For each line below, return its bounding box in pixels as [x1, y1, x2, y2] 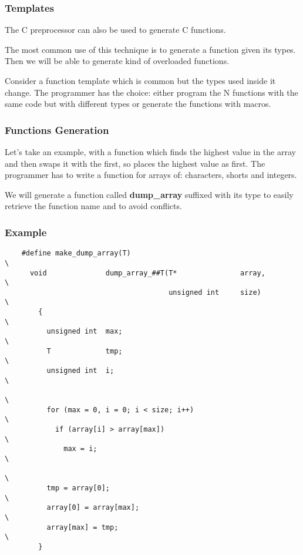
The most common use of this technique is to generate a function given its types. [5, 43, 296, 55]
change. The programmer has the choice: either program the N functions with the [5, 86, 298, 98]
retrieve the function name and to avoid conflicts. [5, 200, 182, 212]
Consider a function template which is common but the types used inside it [5, 75, 276, 86]
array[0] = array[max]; [46, 503, 140, 512]
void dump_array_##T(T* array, [29, 268, 265, 277]
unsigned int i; [46, 366, 115, 375]
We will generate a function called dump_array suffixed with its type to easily [5, 188, 294, 200]
